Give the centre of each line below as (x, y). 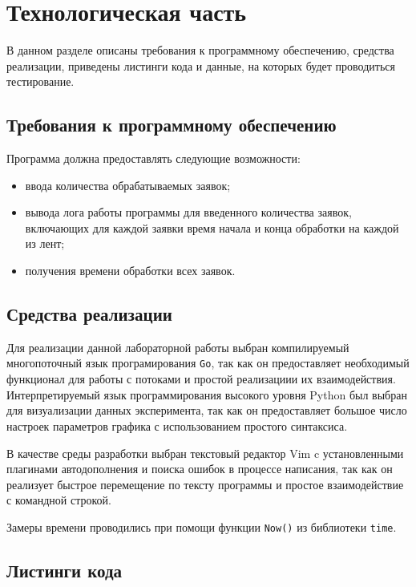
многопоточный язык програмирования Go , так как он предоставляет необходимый (208, 363)
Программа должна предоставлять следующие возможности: (153, 158)
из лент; (45, 243)
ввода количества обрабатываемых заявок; (128, 185)
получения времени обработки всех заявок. (130, 271)
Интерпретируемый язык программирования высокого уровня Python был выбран (207, 394)
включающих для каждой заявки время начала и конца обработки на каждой (212, 227)
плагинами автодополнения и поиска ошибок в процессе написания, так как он (200, 469)
